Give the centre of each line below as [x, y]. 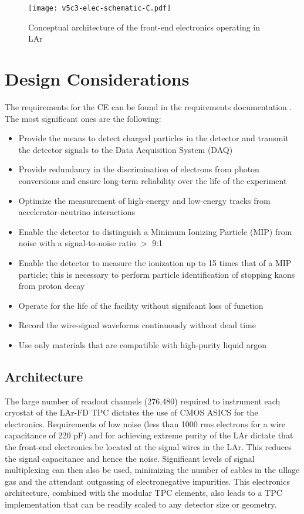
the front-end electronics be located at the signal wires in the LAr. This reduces [148, 447]
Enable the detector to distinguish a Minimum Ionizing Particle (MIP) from [155, 231]
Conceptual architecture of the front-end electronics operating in [144, 27]
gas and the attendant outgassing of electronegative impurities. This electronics [147, 481]
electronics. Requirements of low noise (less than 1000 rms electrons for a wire [145, 423]
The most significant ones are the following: [83, 118]
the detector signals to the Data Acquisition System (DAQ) [126, 149]
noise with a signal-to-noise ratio [77, 243]
